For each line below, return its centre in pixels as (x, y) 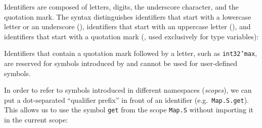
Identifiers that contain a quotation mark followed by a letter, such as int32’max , (130, 53)
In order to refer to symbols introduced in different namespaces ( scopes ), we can (128, 90)
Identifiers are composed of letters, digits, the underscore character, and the (121, 7)
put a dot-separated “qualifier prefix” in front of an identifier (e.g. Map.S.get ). (126, 100)
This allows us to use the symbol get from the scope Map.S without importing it (129, 110)
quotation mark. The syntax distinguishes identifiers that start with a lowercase (128, 16)
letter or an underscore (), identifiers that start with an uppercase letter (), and (127, 26)
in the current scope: (36, 120)
